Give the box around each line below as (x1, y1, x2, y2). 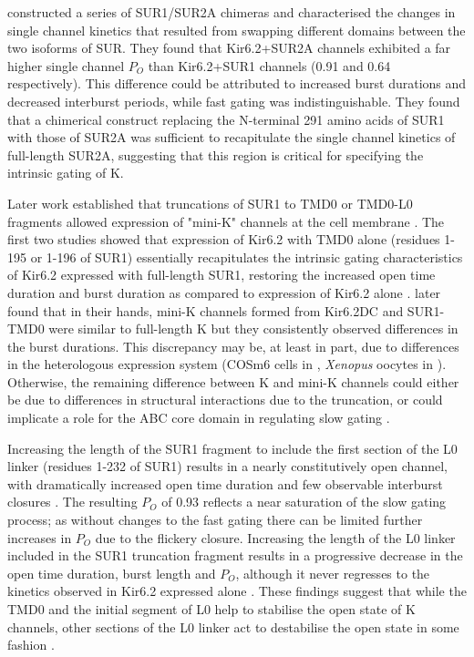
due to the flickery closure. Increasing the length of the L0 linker (95, 528, 456, 547)
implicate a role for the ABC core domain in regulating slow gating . (7, 408, 390, 427)
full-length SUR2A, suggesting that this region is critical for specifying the (7, 145, 424, 164)
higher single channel (7, 56, 125, 75)
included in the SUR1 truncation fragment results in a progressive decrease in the (7, 546, 463, 565)
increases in (7, 528, 72, 547)
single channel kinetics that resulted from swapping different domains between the (7, 20, 466, 39)
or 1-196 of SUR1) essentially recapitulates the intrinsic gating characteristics (30, 247, 463, 266)
